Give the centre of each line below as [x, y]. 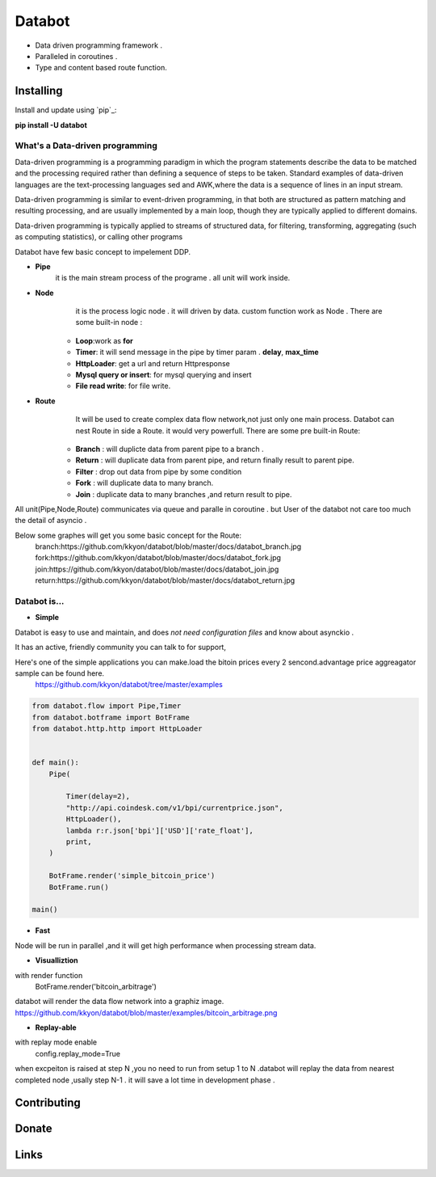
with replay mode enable [56, 1042]
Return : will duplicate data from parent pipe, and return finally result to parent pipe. [215, 460]
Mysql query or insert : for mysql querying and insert [163, 375]
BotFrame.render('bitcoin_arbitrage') [96, 986]
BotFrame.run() [79, 887]
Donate [34, 1129]
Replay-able [56, 1027]
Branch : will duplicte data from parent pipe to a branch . [170, 449]
